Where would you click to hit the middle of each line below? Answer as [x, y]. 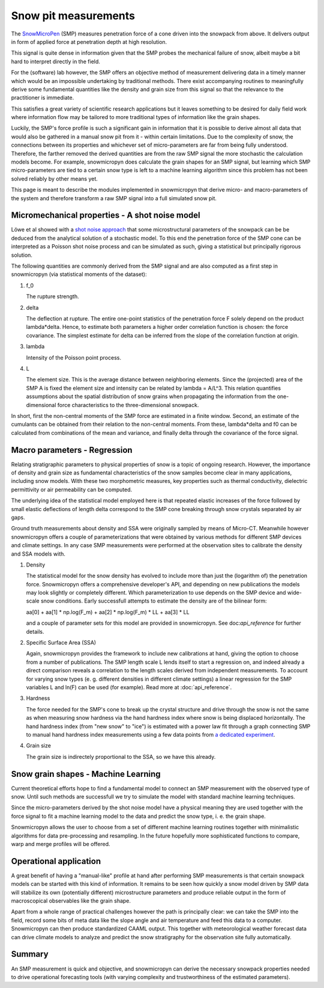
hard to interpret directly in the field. [55, 61]
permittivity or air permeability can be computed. [72, 489]
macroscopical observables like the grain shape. [71, 901]
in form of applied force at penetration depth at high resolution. [89, 41]
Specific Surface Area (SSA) [61, 643]
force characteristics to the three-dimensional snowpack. [128, 405]
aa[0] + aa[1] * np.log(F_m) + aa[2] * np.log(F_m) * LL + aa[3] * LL [108, 612]
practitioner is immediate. [43, 98]
